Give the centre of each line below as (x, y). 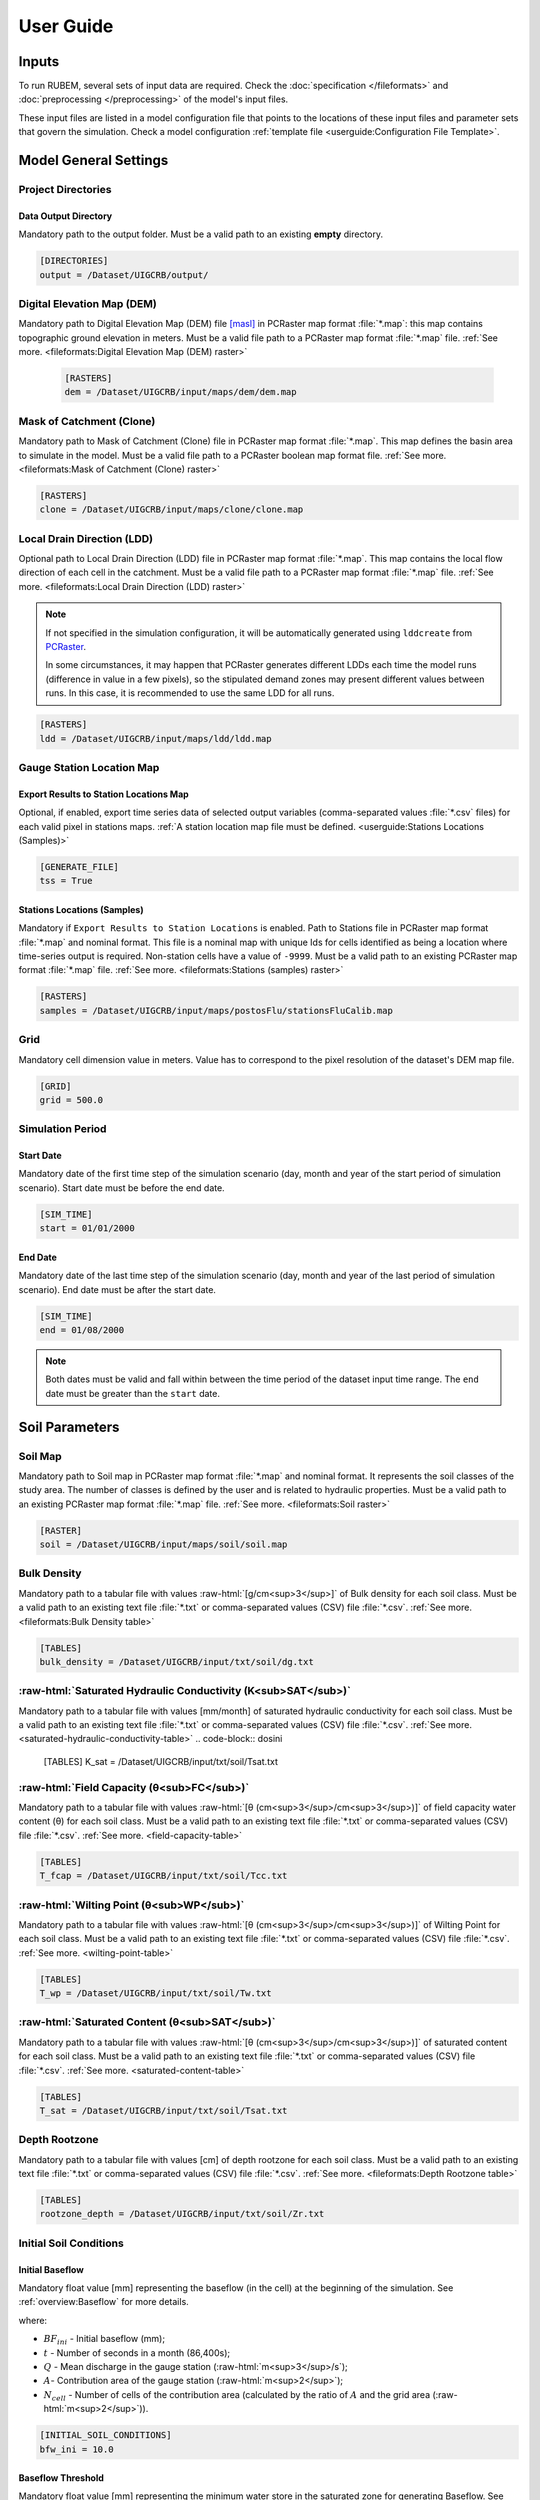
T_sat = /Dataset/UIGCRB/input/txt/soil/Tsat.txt (163, 2110)
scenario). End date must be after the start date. (117, 1289)
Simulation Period (62, 1129)
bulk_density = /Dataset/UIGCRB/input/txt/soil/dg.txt (176, 1661)
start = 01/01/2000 (87, 1228)
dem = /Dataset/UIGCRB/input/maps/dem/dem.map (180, 392)
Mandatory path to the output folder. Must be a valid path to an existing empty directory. (201, 234)
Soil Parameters (69, 1426)
